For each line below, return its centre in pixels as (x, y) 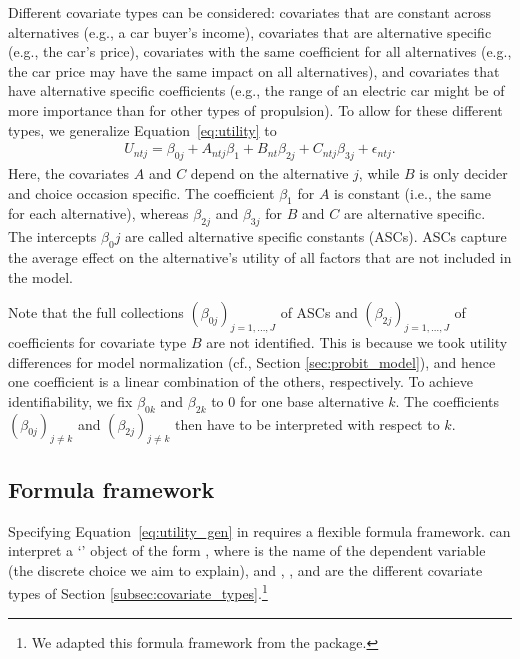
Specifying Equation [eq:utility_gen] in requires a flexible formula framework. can (259, 530)
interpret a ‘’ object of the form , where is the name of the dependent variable (247, 550)
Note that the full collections (96, 312)
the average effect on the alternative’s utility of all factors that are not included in (260, 256)
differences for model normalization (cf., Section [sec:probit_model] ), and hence (252, 361)
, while (379, 172)
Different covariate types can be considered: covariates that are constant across (250, 12)
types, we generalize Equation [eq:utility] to (142, 129)
